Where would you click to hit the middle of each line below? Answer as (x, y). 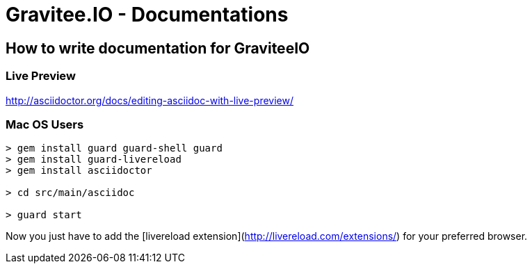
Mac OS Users (45, 124)
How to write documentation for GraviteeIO (158, 48)
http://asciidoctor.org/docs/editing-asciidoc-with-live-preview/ (150, 100)
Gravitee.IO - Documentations (147, 15)
